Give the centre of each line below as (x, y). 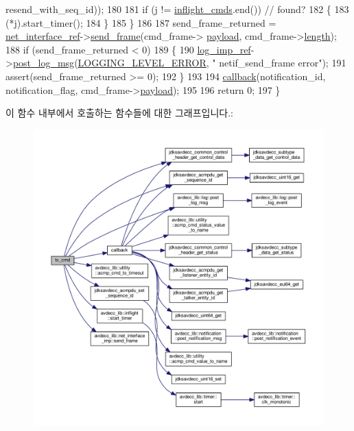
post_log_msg (44, 63)
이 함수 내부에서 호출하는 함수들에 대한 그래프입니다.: (119, 113)
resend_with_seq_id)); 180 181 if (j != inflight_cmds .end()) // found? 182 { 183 (177, 9)
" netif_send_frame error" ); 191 (279, 63)
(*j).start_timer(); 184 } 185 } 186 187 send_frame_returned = (141, 22)
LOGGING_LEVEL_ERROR (142, 63)
